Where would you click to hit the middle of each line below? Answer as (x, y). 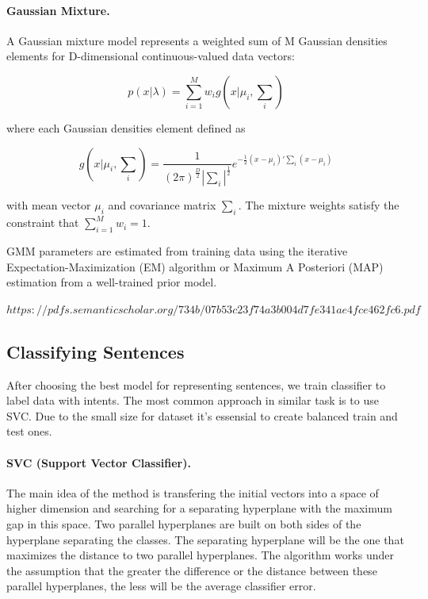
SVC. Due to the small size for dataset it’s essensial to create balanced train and (202, 415)
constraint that (43, 223)
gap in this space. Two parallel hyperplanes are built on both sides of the (184, 523)
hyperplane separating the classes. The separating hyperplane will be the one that (205, 539)
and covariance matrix (162, 205)
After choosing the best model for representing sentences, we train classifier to (196, 384)
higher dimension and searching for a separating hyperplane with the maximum (199, 508)
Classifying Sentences (96, 351)
